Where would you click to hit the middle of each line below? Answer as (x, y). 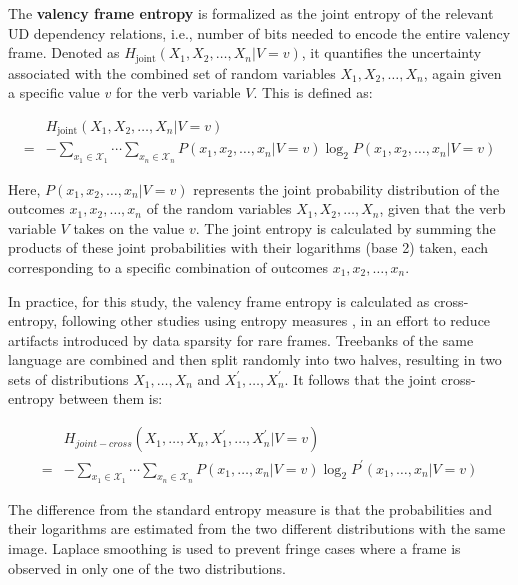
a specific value (54, 92)
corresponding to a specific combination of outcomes (168, 266)
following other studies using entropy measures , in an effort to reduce (276, 320)
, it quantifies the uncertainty (391, 52)
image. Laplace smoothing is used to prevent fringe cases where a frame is (234, 548)
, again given (462, 72)
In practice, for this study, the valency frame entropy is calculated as (219, 300)
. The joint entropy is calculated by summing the (345, 227)
